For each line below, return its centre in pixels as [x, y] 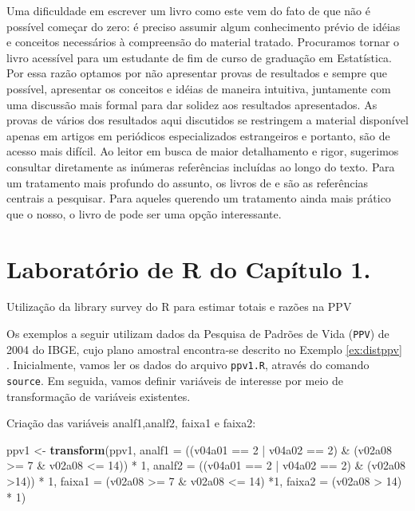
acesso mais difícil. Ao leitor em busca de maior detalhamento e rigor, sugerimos [203, 151]
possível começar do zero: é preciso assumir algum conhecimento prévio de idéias [204, 26]
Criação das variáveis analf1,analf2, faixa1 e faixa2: [131, 423]
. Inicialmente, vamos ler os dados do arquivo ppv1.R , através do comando [188, 365]
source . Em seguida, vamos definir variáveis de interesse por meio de [175, 380]
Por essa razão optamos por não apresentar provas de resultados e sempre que [197, 73]
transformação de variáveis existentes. [99, 396]
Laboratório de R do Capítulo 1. [189, 268]
